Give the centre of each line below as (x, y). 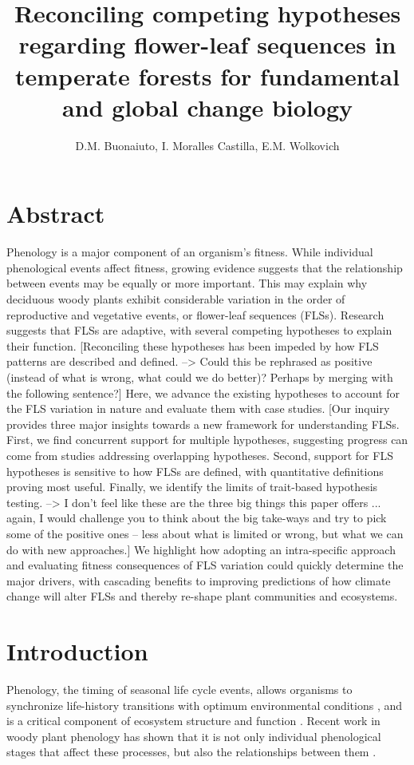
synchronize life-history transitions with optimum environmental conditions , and (205, 705)
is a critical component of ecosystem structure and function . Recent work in (193, 721)
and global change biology (207, 107)
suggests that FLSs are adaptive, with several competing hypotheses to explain (199, 330)
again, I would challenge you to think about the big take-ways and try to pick (197, 518)
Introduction (77, 651)
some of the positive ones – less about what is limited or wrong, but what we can (205, 533)
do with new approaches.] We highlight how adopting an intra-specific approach (201, 549)
